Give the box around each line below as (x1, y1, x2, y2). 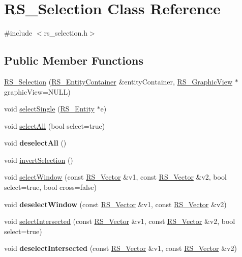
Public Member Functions (4, 52, 143, 68)
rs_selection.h (44, 27, 87, 38)
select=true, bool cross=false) (4, 182, 97, 192)
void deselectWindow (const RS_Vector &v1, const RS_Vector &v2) (4, 198, 227, 209)
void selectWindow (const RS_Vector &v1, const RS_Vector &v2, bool (4, 172, 227, 182)
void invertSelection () (4, 154, 73, 165)
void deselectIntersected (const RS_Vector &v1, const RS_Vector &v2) (4, 243, 237, 253)
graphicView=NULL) (4, 86, 71, 97)
